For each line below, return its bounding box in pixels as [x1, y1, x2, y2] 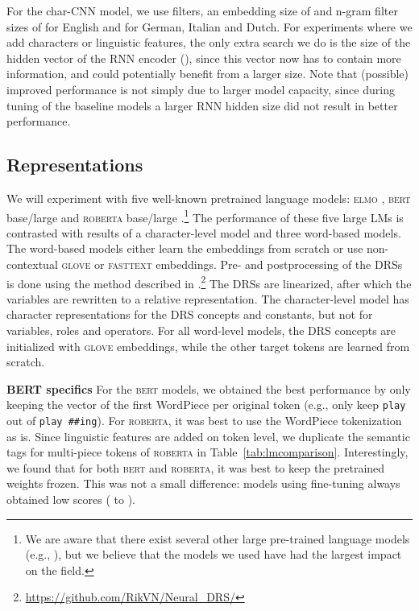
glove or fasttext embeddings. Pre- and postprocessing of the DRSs [61, 255, 403, 272]
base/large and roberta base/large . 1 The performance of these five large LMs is [6, 206, 404, 225]
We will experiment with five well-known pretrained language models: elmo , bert [6, 189, 411, 206]
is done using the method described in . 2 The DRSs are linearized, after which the [6, 272, 412, 291]
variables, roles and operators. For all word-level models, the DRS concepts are [6, 322, 396, 339]
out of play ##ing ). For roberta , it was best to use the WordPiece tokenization [6, 412, 402, 429]
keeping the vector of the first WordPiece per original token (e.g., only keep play [6, 396, 406, 413]
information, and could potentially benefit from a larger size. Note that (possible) [6, 65, 409, 82]
